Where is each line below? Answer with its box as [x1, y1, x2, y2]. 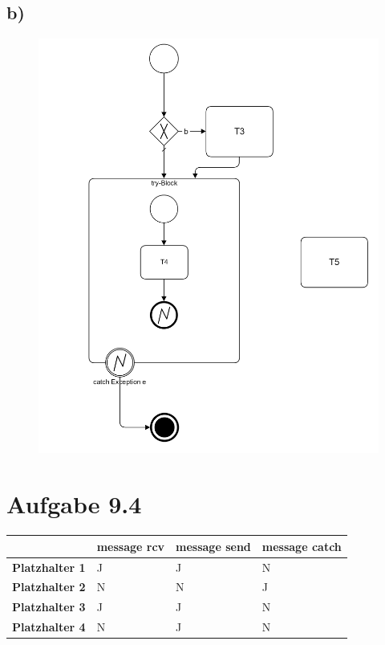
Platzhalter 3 [12, 598, 86, 615]
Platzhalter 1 [12, 558, 86, 575]
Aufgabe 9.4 [6, 488, 142, 520]
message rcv [96, 537, 165, 554]
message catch [261, 537, 342, 554]
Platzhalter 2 [12, 578, 86, 595]
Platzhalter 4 [12, 618, 86, 635]
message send [176, 537, 251, 554]
